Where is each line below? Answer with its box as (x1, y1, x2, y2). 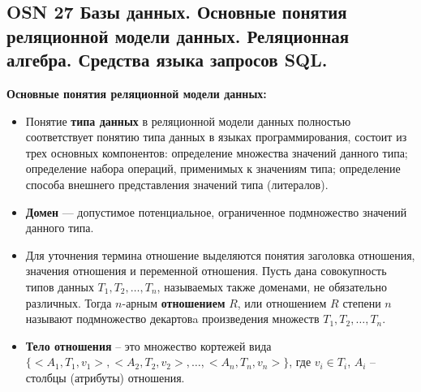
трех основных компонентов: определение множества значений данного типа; (25, 144, 408, 161)
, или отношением (237, 294, 327, 311)
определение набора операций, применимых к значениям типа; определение (25, 160, 401, 177)
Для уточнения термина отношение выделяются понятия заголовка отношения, (25, 246, 415, 263)
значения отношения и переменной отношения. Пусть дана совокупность (25, 262, 387, 279)
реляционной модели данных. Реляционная (6, 23, 350, 48)
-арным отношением (122, 294, 226, 311)
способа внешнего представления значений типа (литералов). (25, 175, 329, 192)
